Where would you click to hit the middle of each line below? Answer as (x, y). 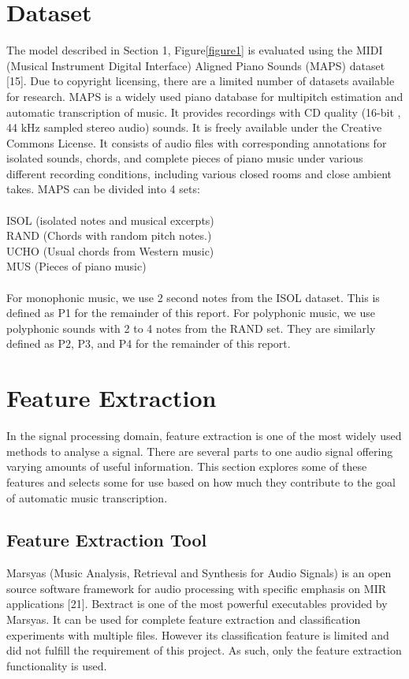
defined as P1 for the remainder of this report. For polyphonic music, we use (191, 313)
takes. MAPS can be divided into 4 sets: (103, 189)
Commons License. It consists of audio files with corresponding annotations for (197, 142)
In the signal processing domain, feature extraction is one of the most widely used (204, 436)
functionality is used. (57, 665)
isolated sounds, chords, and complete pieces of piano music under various (185, 158)
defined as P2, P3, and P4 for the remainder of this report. (149, 343)
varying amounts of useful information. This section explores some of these (187, 466)
